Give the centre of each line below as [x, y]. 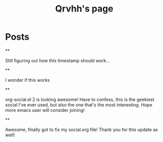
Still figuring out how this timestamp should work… [58, 60]
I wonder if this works [28, 80]
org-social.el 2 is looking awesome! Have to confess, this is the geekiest [80, 99]
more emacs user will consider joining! [45, 110]
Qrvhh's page [84, 9]
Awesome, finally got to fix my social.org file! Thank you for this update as [81, 129]
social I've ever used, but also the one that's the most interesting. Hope [79, 105]
